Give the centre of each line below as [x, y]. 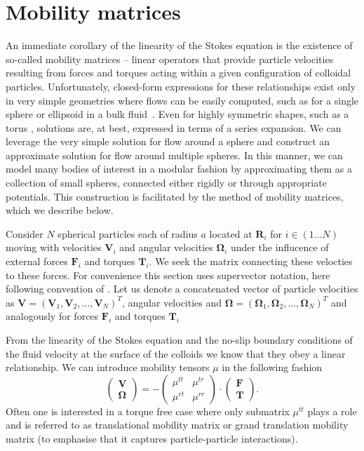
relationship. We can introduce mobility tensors [108, 367]
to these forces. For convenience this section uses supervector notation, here [168, 275]
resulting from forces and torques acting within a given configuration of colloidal [178, 73]
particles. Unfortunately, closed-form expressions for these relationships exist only [181, 86]
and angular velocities [166, 247]
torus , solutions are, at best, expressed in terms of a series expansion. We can [174, 127]
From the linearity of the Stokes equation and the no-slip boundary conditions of [179, 339]
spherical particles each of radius [128, 233]
